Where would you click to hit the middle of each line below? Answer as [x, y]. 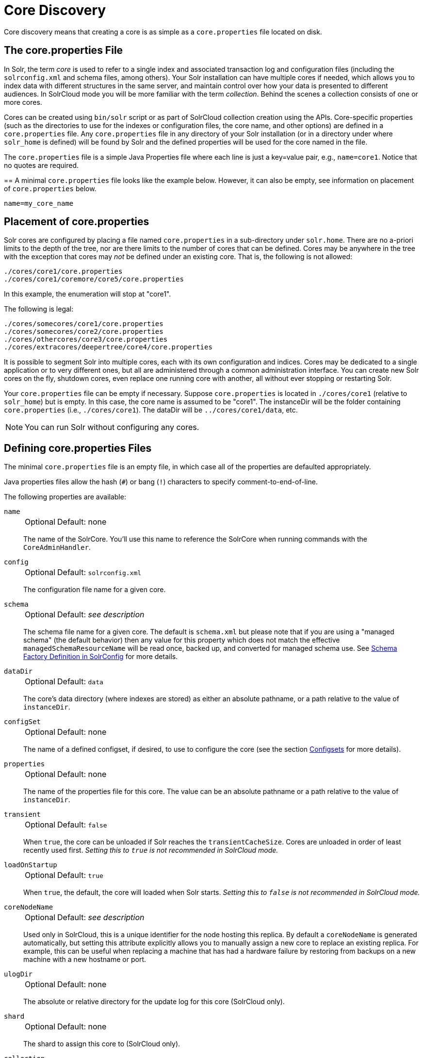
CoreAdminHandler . [57, 547]
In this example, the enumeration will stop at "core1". [88, 294]
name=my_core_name [39, 203]
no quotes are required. [41, 165]
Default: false [82, 825]
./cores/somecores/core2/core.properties [84, 332]
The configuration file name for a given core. [95, 590]
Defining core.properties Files [78, 448]
